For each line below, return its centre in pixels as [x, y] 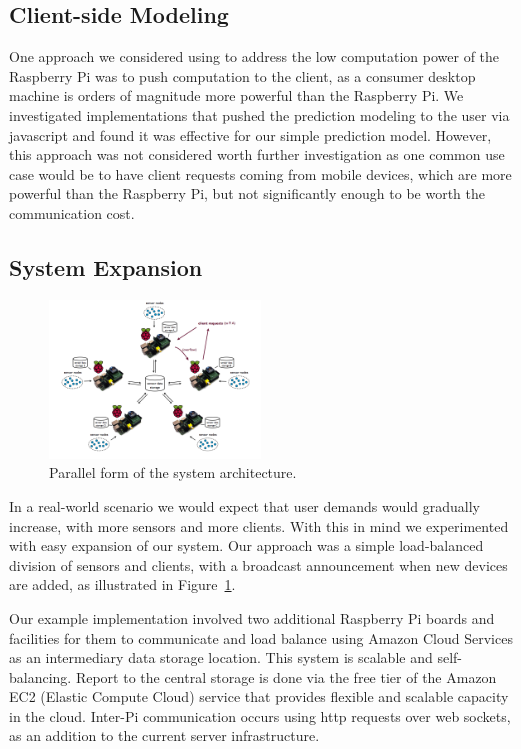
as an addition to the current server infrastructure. [164, 735]
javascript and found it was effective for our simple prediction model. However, [250, 134]
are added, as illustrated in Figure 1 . [122, 584]
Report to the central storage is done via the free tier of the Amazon [286, 676]
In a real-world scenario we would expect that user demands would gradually [244, 505]
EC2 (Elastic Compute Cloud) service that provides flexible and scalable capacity [259, 696]
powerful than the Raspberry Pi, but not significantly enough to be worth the [247, 193]
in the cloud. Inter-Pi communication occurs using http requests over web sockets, [260, 715]
